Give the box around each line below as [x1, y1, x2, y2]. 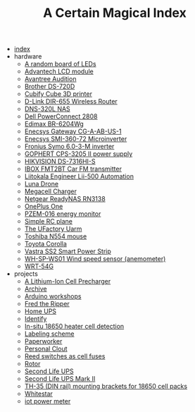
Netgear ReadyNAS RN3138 [24, 195, 106, 203]
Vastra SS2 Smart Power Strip [24, 247, 111, 255]
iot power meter [24, 397, 71, 406]
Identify [24, 315, 47, 323]
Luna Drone [24, 180, 58, 188]
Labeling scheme [24, 329, 75, 338]
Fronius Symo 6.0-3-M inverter [24, 143, 115, 151]
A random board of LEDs [24, 60, 96, 68]
